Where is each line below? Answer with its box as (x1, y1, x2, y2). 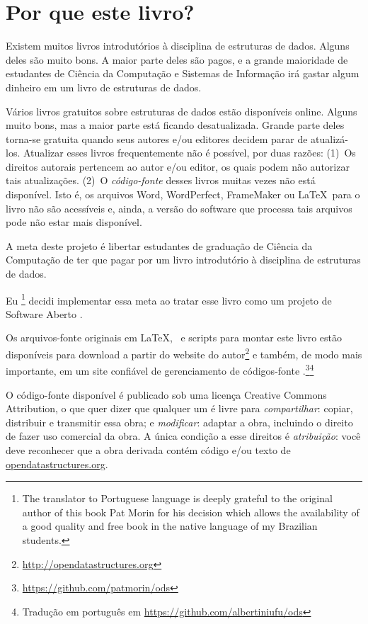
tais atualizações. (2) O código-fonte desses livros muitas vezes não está (6, 173, 316, 188)
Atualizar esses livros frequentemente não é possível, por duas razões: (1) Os (23, 145, 356, 160)
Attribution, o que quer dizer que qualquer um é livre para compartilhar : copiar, (6, 401, 353, 416)
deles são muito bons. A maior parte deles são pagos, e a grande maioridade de (6, 52, 348, 67)
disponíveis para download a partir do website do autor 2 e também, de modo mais (6, 345, 362, 361)
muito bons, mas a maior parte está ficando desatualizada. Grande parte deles (6, 118, 345, 132)
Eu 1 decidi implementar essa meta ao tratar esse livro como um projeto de (6, 290, 332, 307)
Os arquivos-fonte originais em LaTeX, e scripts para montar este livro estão (6, 330, 342, 345)
